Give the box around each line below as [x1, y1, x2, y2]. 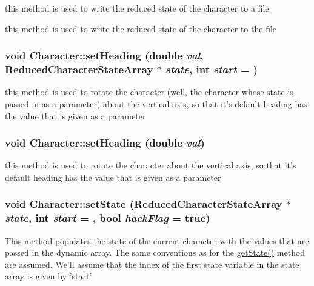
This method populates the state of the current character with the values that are [5, 234, 309, 247]
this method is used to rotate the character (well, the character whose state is [5, 85, 293, 98]
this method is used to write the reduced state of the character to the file [5, 22, 277, 35]
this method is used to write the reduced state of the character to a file [5, 2, 269, 14]
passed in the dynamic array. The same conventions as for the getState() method [5, 246, 306, 259]
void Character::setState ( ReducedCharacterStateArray [5, 196, 282, 211]
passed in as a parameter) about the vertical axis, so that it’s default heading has [5, 97, 307, 110]
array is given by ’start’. [5, 270, 93, 282]
